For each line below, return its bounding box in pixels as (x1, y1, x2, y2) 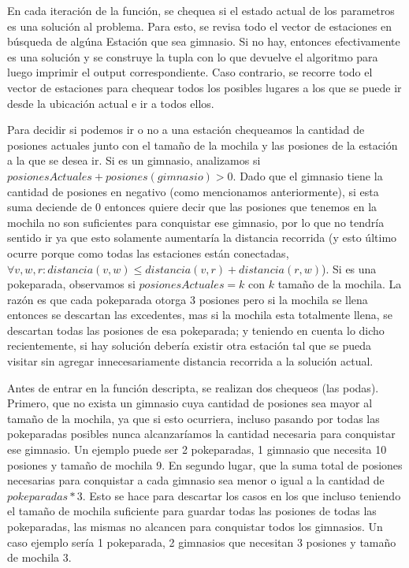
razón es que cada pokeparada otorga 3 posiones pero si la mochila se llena (7, 291, 368, 307)
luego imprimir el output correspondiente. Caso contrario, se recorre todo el (7, 64, 373, 80)
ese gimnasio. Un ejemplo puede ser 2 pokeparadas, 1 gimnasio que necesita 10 (7, 441, 387, 458)
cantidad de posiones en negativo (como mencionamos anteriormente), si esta (7, 183, 379, 199)
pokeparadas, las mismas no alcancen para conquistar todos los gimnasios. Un (7, 518, 383, 534)
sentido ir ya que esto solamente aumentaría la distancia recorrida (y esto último (7, 229, 397, 246)
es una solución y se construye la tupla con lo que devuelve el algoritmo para (7, 48, 378, 65)
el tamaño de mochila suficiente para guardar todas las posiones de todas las (7, 503, 377, 519)
